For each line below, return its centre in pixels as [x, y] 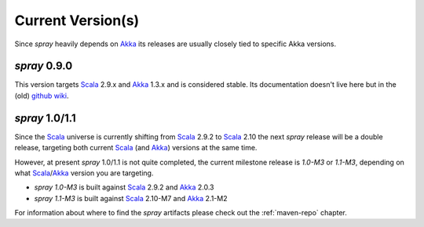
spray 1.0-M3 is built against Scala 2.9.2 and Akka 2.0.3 [124, 187]
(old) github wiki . [42, 95]
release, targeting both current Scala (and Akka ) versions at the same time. [136, 148]
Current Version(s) [77, 20]
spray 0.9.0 [44, 66]
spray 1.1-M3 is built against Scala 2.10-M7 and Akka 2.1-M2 [131, 198]
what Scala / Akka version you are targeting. [84, 173]
